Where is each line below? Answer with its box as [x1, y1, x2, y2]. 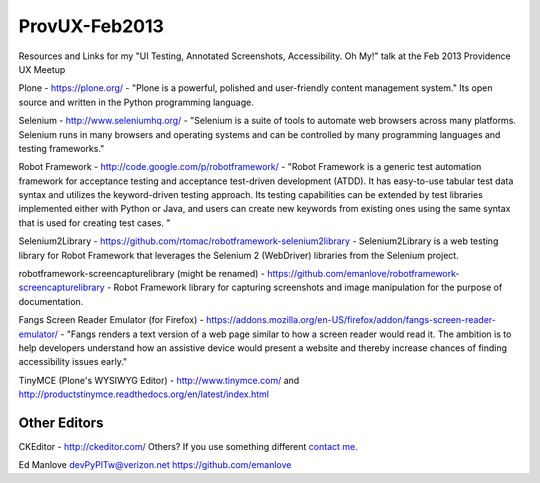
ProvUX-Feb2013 [18, 15, 165, 37]
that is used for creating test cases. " [18, 216, 171, 229]
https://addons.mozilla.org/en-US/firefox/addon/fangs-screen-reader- [205, 314, 497, 326]
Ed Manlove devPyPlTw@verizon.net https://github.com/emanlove [18, 459, 292, 471]
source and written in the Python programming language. [18, 96, 254, 108]
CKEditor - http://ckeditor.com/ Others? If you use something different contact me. [18, 441, 359, 453]
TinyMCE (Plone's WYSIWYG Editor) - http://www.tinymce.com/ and [18, 374, 300, 386]
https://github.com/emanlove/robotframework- [266, 268, 460, 280]
